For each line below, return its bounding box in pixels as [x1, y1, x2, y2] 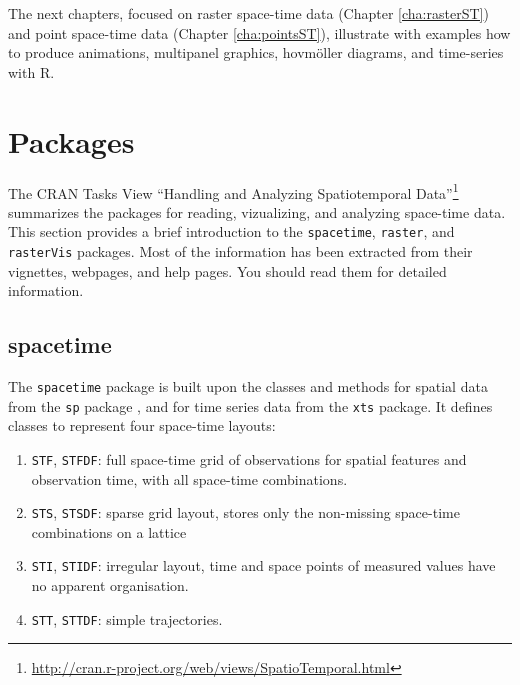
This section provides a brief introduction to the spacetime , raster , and [8, 221, 455, 242]
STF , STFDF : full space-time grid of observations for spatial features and [31, 448, 467, 469]
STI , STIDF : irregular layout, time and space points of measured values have [31, 555, 496, 576]
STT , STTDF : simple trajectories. [31, 608, 223, 629]
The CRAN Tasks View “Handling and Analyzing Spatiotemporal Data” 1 [8, 179, 459, 203]
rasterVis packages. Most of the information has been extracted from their [8, 241, 473, 261]
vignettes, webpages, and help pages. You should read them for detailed [8, 260, 447, 281]
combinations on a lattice [31, 521, 187, 542]
